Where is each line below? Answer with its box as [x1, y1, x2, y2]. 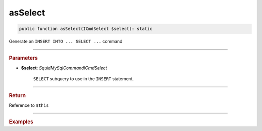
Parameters [9, 55, 38, 61]
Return [9, 92, 26, 99]
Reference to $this [9, 102, 49, 108]
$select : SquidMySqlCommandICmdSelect [21, 65, 107, 71]
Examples [9, 118, 33, 125]
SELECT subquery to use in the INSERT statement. [33, 76, 134, 82]
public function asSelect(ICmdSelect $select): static [19, 26, 152, 31]
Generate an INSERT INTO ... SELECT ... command [9, 39, 123, 44]
